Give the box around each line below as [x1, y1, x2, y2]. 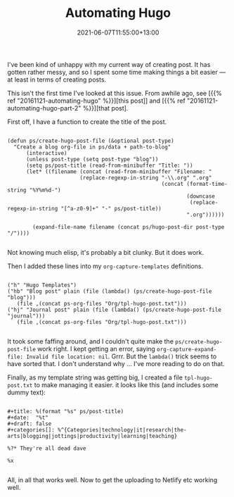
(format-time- [186, 180, 228, 187]
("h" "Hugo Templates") [7, 282, 77, 289]
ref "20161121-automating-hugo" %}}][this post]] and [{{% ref [7, 96, 186, 105]
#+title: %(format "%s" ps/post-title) [7, 408, 124, 415]
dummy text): [7, 388, 46, 396]
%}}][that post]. [82, 103, 129, 112]
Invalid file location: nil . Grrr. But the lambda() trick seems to [25, 352, 217, 360]
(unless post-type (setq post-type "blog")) [25, 156, 159, 163]
